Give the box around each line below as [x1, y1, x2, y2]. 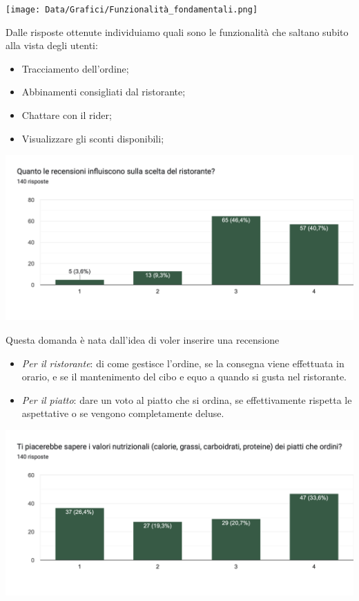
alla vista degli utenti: [6, 38, 98, 53]
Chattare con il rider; [21, 108, 112, 122]
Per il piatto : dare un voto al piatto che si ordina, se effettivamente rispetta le [21, 392, 352, 407]
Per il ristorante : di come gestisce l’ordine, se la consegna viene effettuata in [21, 355, 345, 370]
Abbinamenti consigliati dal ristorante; [21, 84, 186, 99]
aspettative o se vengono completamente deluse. [21, 406, 224, 420]
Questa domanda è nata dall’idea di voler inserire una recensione [6, 333, 280, 347]
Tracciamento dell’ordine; [21, 61, 129, 75]
